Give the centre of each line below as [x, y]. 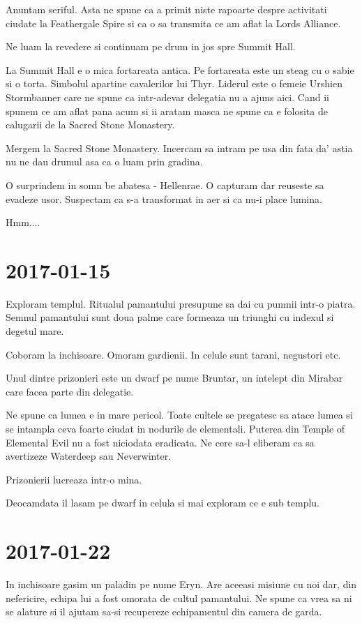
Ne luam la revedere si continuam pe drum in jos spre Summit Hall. [151, 46]
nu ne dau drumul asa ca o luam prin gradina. [104, 162]
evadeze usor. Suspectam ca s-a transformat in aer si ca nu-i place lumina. [164, 198]
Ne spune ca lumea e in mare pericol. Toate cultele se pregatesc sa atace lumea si [179, 415]
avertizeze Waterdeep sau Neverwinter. [89, 456]
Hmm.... [23, 222]
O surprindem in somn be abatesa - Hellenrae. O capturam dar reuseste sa [165, 185]
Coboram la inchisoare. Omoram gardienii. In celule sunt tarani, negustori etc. [173, 354]
